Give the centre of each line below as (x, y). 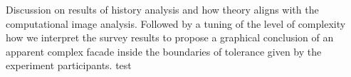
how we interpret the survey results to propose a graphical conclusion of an (170, 37)
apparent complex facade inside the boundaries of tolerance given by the (164, 51)
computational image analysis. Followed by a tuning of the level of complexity (176, 23)
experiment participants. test (69, 65)
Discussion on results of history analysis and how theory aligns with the (162, 9)
